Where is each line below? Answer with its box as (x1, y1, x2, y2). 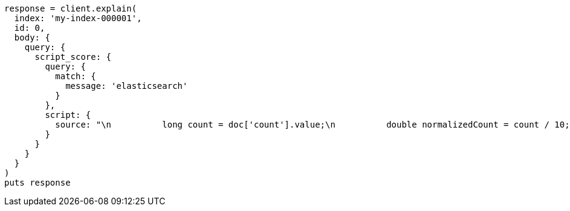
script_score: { (34, 52, 112, 62)
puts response (4, 178, 71, 187)
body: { (14, 33, 50, 42)
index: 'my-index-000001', (14, 13, 142, 23)
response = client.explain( (4, 4, 137, 13)
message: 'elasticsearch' (65, 81, 188, 91)
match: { (55, 71, 96, 81)
